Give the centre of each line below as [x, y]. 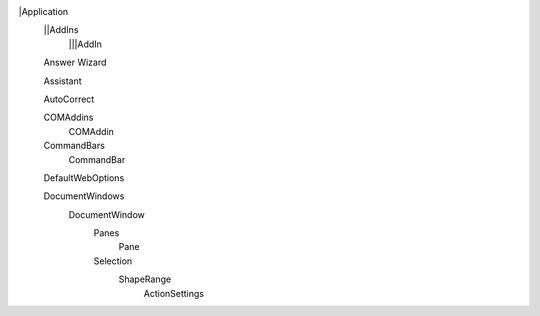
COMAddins [68, 117]
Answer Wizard [75, 62]
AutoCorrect [69, 99]
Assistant [62, 81]
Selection [113, 261]
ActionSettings [174, 293]
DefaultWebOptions [84, 177]
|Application [43, 11]
